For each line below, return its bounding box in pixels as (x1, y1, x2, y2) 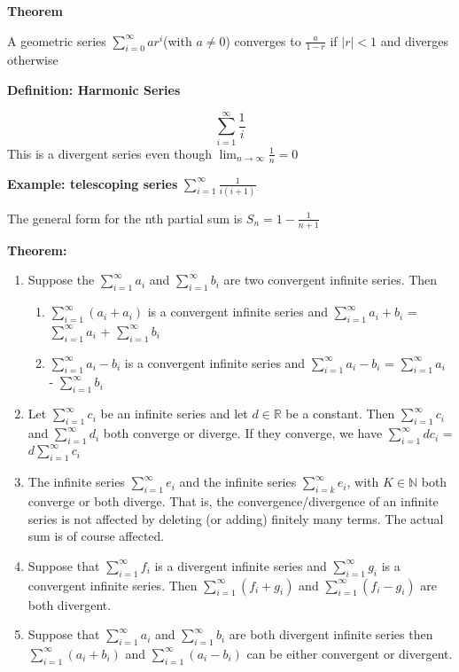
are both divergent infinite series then (229, 625, 433, 644)
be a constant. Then (285, 404, 395, 423)
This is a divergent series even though (7, 144, 212, 162)
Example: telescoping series (7, 174, 178, 192)
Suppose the (27, 270, 95, 289)
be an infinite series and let (100, 404, 248, 423)
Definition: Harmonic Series (7, 80, 181, 98)
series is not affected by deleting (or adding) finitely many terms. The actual (27, 509, 444, 527)
